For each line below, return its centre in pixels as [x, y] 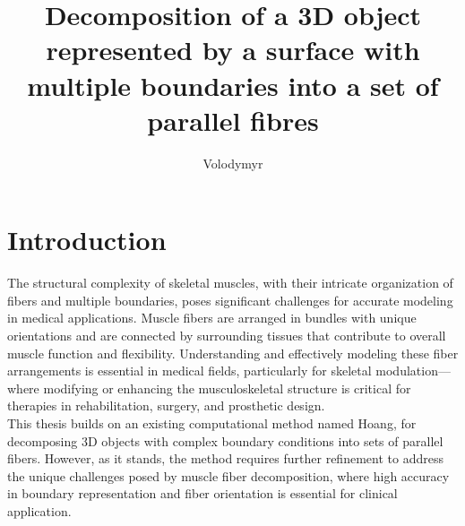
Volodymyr [233, 163]
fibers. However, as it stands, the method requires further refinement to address [225, 458]
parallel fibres [233, 120]
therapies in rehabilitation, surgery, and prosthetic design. [166, 405]
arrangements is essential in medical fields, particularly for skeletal [189, 371]
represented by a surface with [233, 50]
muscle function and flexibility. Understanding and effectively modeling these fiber [233, 353]
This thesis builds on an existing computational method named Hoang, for [212, 423]
